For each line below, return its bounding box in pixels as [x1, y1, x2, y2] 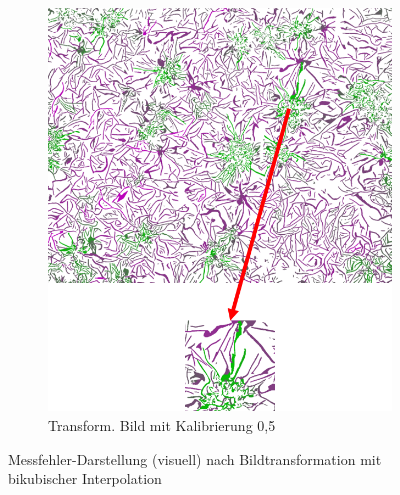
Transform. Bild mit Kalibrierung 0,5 [48, 414, 276, 435]
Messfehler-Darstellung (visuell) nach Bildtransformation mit [8, 448, 382, 469]
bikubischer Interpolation [8, 468, 162, 489]
